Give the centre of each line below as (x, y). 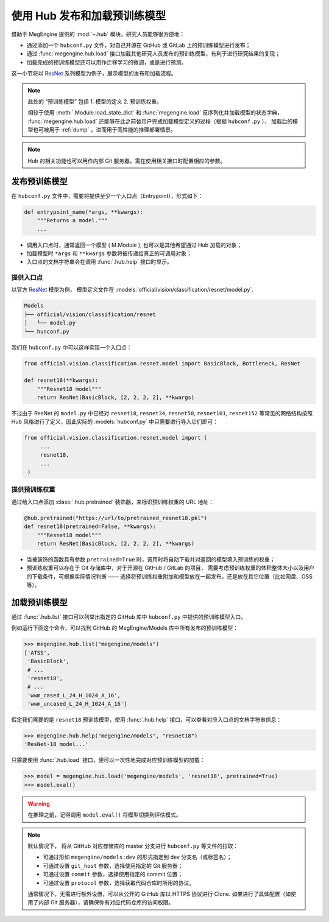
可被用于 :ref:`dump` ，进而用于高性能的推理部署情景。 (107, 130)
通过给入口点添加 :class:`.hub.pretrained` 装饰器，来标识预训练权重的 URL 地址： (113, 502)
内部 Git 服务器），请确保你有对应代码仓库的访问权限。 (106, 903)
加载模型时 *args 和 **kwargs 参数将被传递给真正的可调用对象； (109, 253)
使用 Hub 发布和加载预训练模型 (89, 16)
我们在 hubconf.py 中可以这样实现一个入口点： (72, 347)
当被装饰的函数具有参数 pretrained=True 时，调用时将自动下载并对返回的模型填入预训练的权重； (151, 559)
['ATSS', (37, 653)
